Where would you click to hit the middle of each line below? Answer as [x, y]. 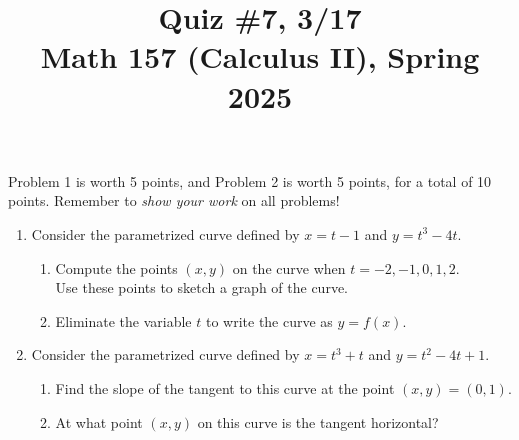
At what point [99, 421]
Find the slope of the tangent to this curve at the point [225, 387]
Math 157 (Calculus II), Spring [260, 56]
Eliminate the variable [123, 320]
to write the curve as [269, 320]
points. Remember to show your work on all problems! [174, 200]
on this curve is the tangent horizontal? [318, 421]
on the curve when [289, 267]
